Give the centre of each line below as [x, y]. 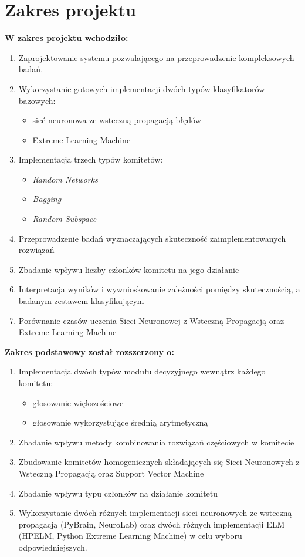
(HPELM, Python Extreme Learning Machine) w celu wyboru [130, 536]
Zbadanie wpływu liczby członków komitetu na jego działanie [129, 269]
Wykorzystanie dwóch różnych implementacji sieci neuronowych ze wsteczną [155, 513]
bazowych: [37, 100]
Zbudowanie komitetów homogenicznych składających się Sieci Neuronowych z [159, 462]
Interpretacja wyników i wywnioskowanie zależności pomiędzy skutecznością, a [159, 289]
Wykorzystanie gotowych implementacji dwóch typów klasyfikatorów [142, 88]
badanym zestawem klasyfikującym [81, 301]
